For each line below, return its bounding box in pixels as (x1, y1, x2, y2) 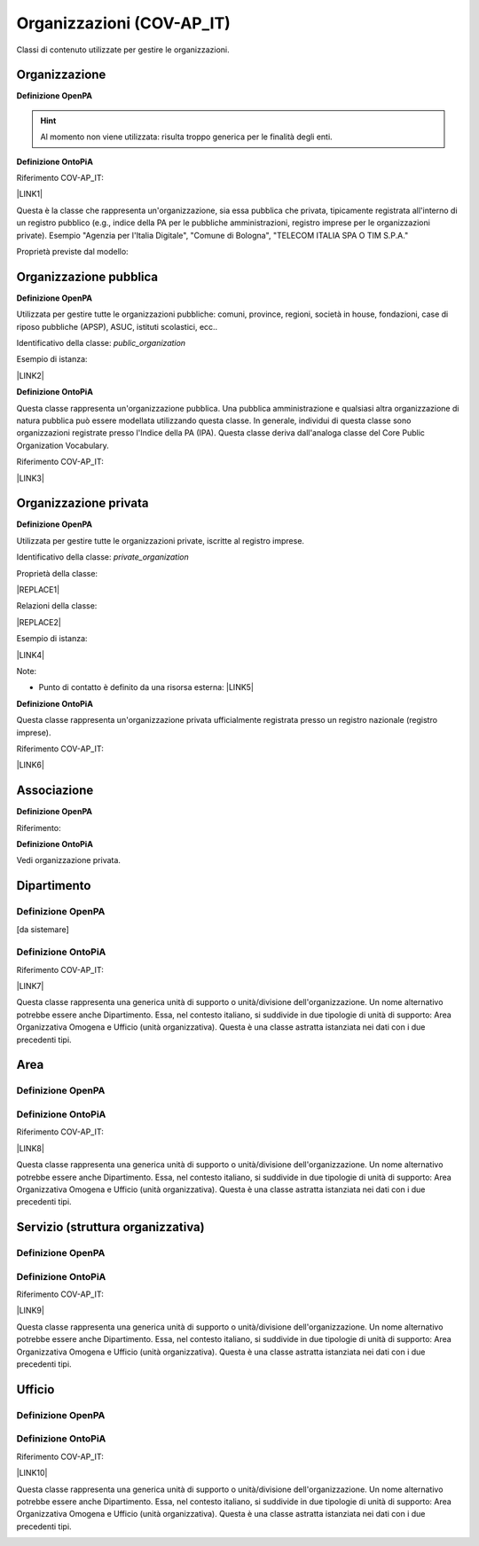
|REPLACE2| (16, 616, 61, 627)
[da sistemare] (16, 923, 70, 935)
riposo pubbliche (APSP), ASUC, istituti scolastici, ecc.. (16, 321, 218, 332)
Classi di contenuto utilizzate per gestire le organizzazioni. (16, 44, 230, 55)
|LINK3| (16, 473, 44, 483)
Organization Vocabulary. (16, 440, 110, 451)
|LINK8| (16, 1142, 44, 1153)
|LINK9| (16, 1305, 44, 1316)
